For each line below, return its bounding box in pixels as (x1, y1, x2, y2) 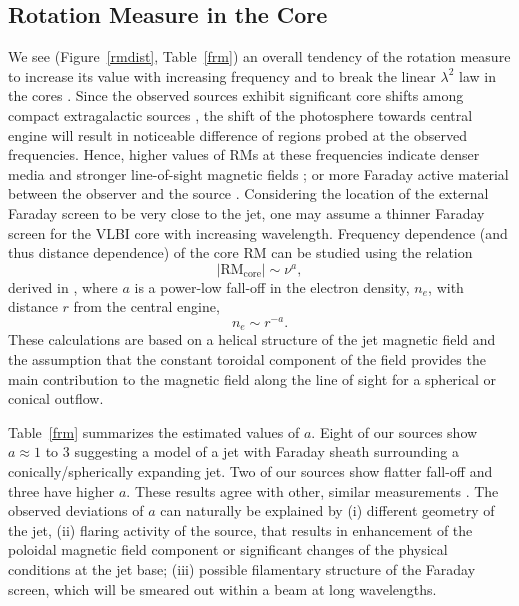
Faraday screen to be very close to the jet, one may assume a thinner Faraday (8, 202, 485, 223)
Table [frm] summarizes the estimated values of (8, 421, 300, 442)
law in (459, 65, 496, 86)
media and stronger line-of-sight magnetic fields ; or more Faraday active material (8, 163, 509, 184)
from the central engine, (73, 296, 220, 317)
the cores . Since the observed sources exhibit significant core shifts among (8, 85, 464, 106)
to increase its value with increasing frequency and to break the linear (8, 65, 436, 86)
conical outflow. (8, 388, 104, 409)
